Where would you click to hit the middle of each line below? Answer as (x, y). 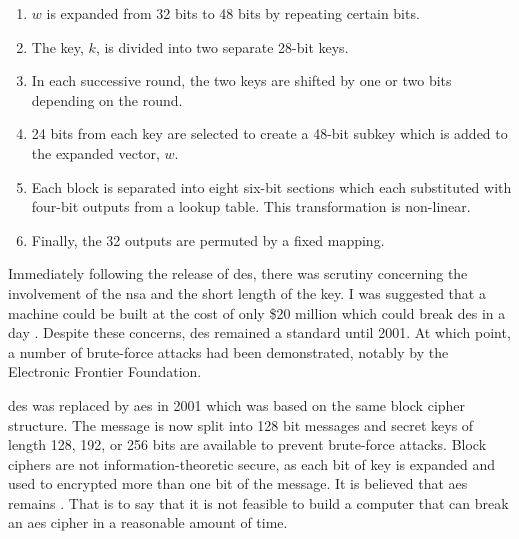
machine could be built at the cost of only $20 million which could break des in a (257, 312)
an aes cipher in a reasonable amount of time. (148, 522)
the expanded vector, (95, 152)
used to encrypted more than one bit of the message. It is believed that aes (238, 483)
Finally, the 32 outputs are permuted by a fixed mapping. (208, 239)
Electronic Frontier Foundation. (105, 371)
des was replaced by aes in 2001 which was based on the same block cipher (237, 404)
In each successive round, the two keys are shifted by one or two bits (241, 80)
